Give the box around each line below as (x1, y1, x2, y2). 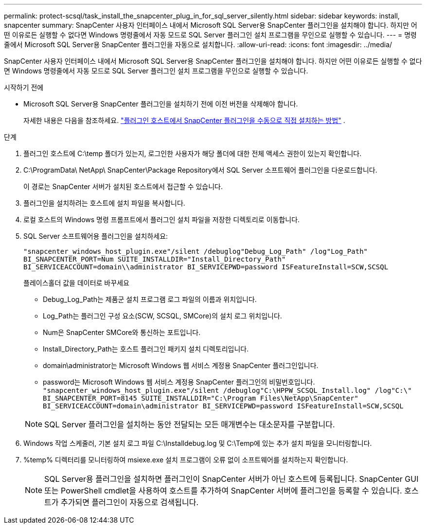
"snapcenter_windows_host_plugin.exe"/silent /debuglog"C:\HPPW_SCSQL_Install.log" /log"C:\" (43, 387, 412, 394)
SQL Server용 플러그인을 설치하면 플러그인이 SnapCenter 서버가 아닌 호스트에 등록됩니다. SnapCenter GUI (44, 474, 419, 484)
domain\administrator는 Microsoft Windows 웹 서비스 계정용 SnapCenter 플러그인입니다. (43, 361, 319, 370)
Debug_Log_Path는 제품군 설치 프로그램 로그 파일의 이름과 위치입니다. (43, 295, 257, 303)
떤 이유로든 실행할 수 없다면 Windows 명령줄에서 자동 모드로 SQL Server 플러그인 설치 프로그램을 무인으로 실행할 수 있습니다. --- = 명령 (4, 31, 417, 39)
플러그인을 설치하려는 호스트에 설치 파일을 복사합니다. (23, 199, 185, 207)
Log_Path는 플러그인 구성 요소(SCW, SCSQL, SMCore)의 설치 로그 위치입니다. (43, 312, 282, 320)
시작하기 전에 (4, 83, 44, 91)
